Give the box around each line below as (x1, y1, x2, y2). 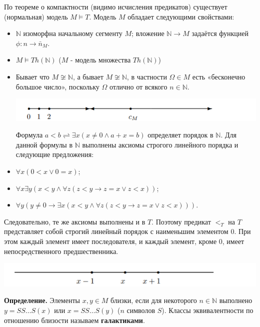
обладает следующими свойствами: (127, 11, 234, 21)
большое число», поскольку (15, 81, 99, 91)
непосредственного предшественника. (4, 245, 118, 256)
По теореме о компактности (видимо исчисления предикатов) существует (4, 1, 227, 11)
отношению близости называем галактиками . (4, 314, 145, 325)
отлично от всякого (109, 81, 167, 91)
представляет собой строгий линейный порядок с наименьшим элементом (4, 226, 228, 236)
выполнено (219, 295, 252, 305)
